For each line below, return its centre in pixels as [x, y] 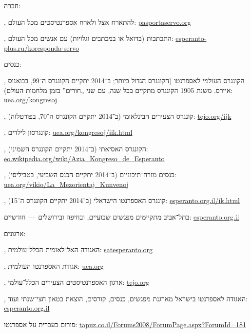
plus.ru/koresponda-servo [41, 47]
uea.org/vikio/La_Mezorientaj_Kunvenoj [66, 184]
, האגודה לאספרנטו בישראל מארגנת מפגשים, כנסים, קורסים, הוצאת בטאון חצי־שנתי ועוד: [126, 298]
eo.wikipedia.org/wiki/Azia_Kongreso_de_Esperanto [84, 158]
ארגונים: [15, 233]
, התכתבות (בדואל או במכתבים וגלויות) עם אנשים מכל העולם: [89, 38]
